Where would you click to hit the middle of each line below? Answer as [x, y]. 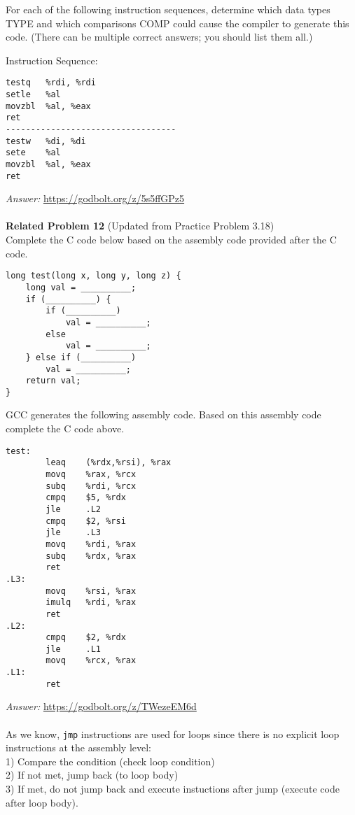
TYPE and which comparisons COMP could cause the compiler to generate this [177, 23]
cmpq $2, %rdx [86, 638]
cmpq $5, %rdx [86, 498]
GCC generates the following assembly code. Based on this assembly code [163, 414]
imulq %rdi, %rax [91, 603]
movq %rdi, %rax [91, 544]
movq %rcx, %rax [91, 661]
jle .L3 [74, 533]
